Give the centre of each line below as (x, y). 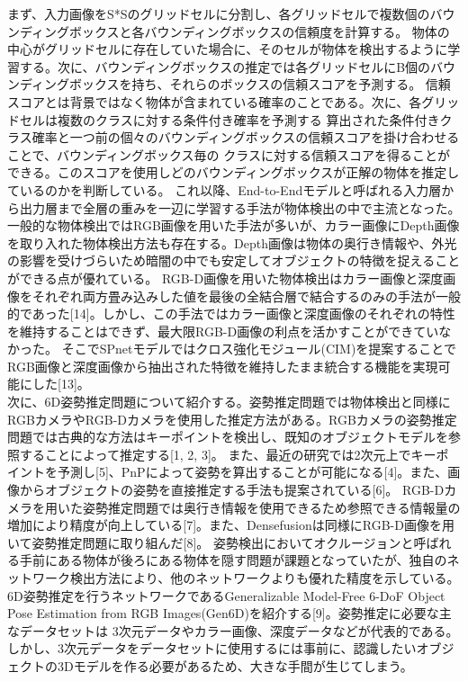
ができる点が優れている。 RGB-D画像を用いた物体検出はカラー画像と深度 (225, 278)
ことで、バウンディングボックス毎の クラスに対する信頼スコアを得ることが (229, 154)
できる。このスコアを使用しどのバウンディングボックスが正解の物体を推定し (234, 172)
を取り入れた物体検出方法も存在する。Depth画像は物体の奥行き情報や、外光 (232, 242)
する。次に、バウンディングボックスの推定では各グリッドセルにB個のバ (231, 66)
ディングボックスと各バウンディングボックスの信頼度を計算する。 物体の (234, 31)
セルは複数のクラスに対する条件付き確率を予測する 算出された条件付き (229, 119)
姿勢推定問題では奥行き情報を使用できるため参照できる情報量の (271, 507)
